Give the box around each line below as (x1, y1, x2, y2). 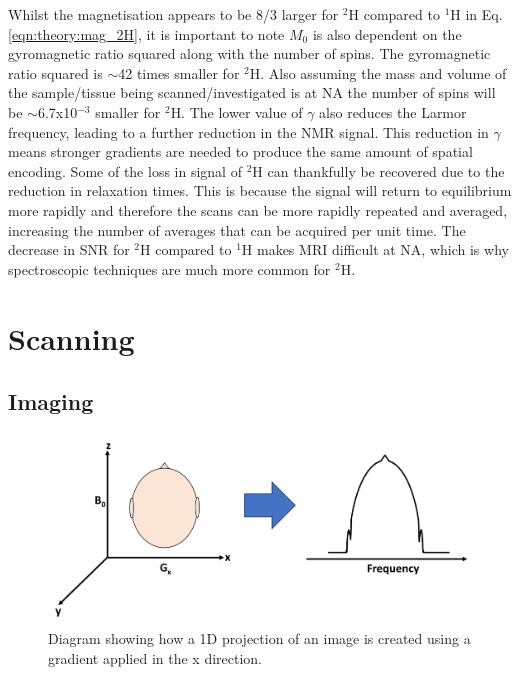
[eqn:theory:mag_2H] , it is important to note (8, 23, 285, 44)
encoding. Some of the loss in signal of (8, 160, 242, 181)
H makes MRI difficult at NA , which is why (241, 239, 509, 260)
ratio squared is (8, 62, 103, 83)
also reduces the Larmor (319, 101, 467, 122)
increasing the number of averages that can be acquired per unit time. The (8, 219, 466, 240)
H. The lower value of (170, 101, 303, 122)
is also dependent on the (312, 23, 462, 44)
